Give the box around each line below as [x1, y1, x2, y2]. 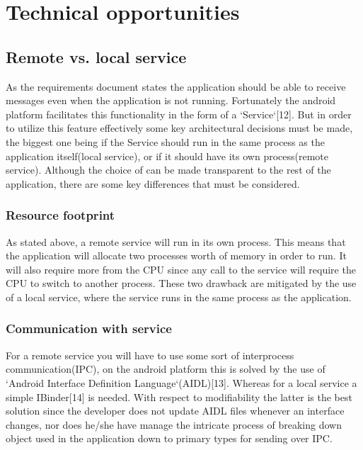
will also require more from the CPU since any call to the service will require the [6, 261, 356, 276]
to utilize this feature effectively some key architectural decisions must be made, [6, 120, 353, 135]
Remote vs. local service [6, 45, 187, 67]
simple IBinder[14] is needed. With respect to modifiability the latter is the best [6, 389, 352, 404]
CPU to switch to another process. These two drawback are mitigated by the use [6, 276, 357, 291]
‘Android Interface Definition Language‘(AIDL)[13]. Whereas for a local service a [6, 375, 357, 390]
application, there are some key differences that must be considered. [6, 176, 300, 191]
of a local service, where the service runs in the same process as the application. [6, 289, 352, 304]
